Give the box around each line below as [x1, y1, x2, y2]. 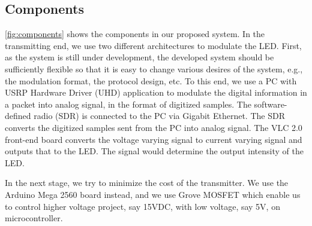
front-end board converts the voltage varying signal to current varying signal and [5, 133, 302, 145]
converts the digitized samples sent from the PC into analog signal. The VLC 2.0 [5, 121, 302, 133]
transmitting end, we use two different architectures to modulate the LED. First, [5, 39, 302, 51]
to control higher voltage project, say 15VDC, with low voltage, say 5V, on [5, 200, 280, 212]
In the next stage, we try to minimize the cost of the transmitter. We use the [5, 176, 289, 189]
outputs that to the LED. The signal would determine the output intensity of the [5, 145, 304, 157]
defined [5, 109, 31, 122]
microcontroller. [5, 212, 63, 224]
